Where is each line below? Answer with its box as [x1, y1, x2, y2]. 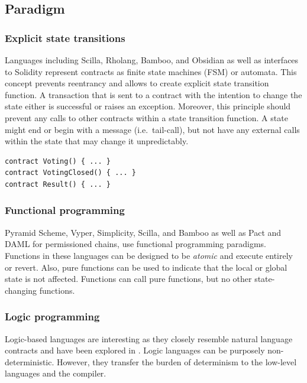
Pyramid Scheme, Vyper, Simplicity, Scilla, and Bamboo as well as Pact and [5, 226, 282, 238]
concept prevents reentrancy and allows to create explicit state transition [5, 77, 269, 89]
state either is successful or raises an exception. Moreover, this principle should [5, 100, 291, 112]
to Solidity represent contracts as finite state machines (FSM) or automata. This [5, 65, 297, 77]
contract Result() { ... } [5, 180, 111, 189]
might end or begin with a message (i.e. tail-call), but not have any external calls [5, 123, 300, 135]
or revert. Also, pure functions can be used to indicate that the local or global [5, 261, 287, 273]
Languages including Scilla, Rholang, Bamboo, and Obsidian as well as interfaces [5, 54, 299, 66]
